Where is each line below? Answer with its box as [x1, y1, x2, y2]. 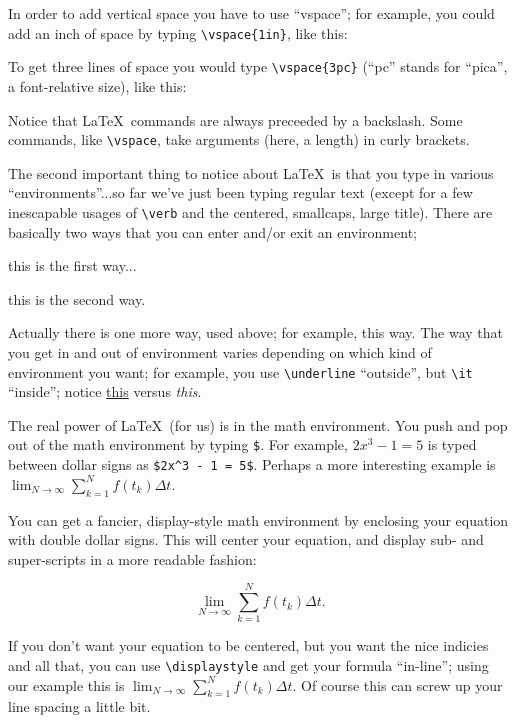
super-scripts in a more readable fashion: [8, 548, 257, 569]
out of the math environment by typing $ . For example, [8, 434, 348, 455]
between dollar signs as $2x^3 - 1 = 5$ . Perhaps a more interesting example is [8, 454, 496, 475]
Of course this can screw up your [301, 674, 503, 695]
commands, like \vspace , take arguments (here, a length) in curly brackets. [8, 129, 470, 150]
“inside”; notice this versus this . [8, 381, 202, 402]
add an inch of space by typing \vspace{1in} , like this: [8, 22, 348, 43]
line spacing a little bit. [8, 696, 151, 717]
